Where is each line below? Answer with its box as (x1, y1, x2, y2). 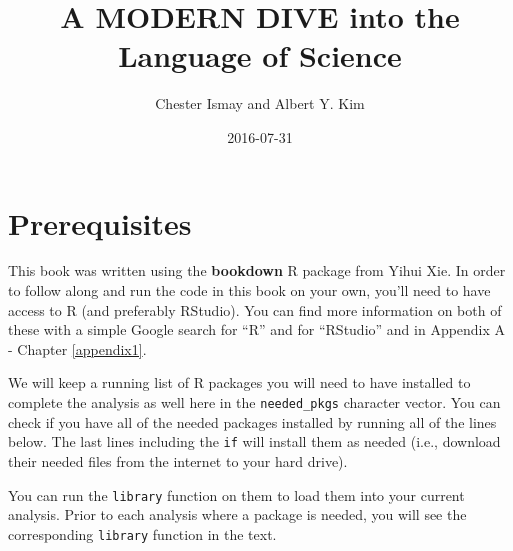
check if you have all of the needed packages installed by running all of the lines (8, 411, 497, 432)
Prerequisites (8, 202, 192, 243)
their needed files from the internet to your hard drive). (8, 450, 348, 471)
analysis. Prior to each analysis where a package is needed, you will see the (8, 504, 467, 525)
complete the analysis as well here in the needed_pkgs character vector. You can (8, 392, 501, 412)
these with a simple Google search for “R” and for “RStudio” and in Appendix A (8, 319, 506, 340)
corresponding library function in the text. (8, 523, 277, 544)
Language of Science (118, 35, 402, 76)
